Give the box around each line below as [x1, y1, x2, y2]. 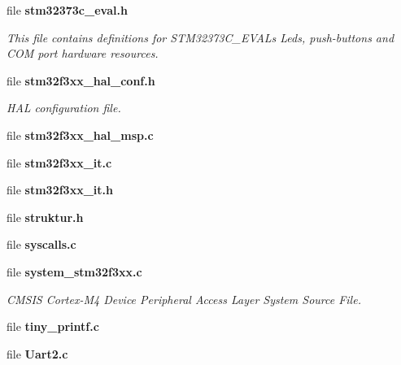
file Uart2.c [7, 345, 68, 362]
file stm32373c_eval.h [7, 2, 128, 18]
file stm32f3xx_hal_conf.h [7, 72, 155, 89]
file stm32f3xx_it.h [7, 181, 113, 198]
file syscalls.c [7, 236, 76, 253]
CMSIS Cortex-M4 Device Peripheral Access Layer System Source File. [7, 290, 361, 307]
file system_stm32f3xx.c [7, 263, 142, 280]
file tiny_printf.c [7, 318, 99, 335]
